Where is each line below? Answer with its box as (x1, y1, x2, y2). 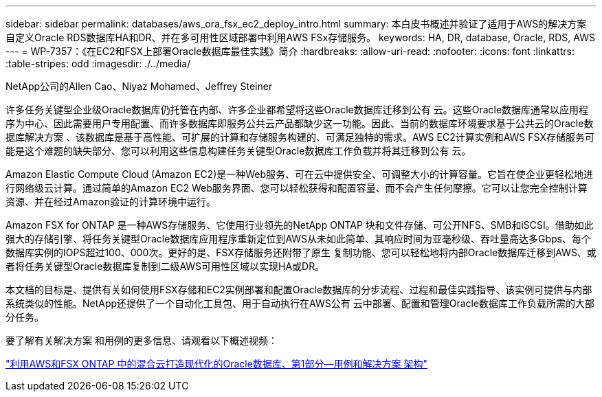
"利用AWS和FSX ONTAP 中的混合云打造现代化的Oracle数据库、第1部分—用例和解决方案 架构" (5, 358, 427, 370)
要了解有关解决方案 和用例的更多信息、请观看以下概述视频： (5, 334, 278, 346)
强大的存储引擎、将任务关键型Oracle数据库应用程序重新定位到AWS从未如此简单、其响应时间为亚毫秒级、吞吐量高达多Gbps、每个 (5, 233, 592, 245)
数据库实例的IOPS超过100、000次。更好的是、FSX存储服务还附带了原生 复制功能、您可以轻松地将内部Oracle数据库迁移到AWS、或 (5, 247, 597, 258)
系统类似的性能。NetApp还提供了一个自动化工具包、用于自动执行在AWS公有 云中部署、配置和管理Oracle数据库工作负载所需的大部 (5, 297, 595, 309)
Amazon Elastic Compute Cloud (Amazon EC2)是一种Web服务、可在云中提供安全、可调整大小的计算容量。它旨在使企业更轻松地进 (5, 168, 594, 180)
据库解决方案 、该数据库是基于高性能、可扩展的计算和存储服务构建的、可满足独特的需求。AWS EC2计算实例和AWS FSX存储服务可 (5, 131, 594, 143)
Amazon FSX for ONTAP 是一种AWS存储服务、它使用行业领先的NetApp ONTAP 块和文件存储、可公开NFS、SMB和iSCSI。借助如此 (5, 219, 594, 231)
